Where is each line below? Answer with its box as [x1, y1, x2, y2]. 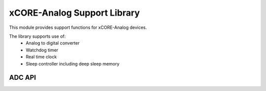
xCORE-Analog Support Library [9, 7, 140, 18]
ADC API [9, 73, 36, 82]
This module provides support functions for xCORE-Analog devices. [9, 24, 147, 30]
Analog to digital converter [26, 40, 80, 46]
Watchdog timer [26, 47, 59, 53]
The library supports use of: [9, 33, 66, 39]
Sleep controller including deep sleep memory [26, 61, 120, 67]
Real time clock [26, 54, 57, 60]
